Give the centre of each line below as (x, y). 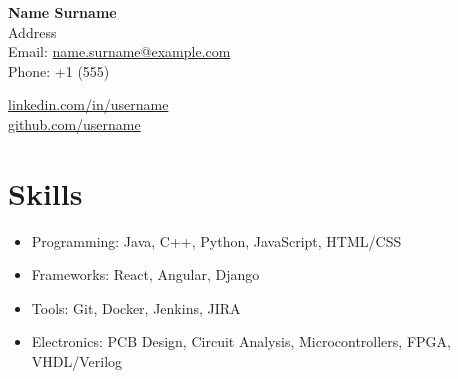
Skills (45, 192)
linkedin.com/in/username (88, 104)
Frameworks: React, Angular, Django (145, 274)
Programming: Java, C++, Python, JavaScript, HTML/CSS (216, 240)
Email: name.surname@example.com (119, 51)
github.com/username (74, 123)
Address (32, 31)
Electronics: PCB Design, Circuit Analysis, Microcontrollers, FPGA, (241, 341)
